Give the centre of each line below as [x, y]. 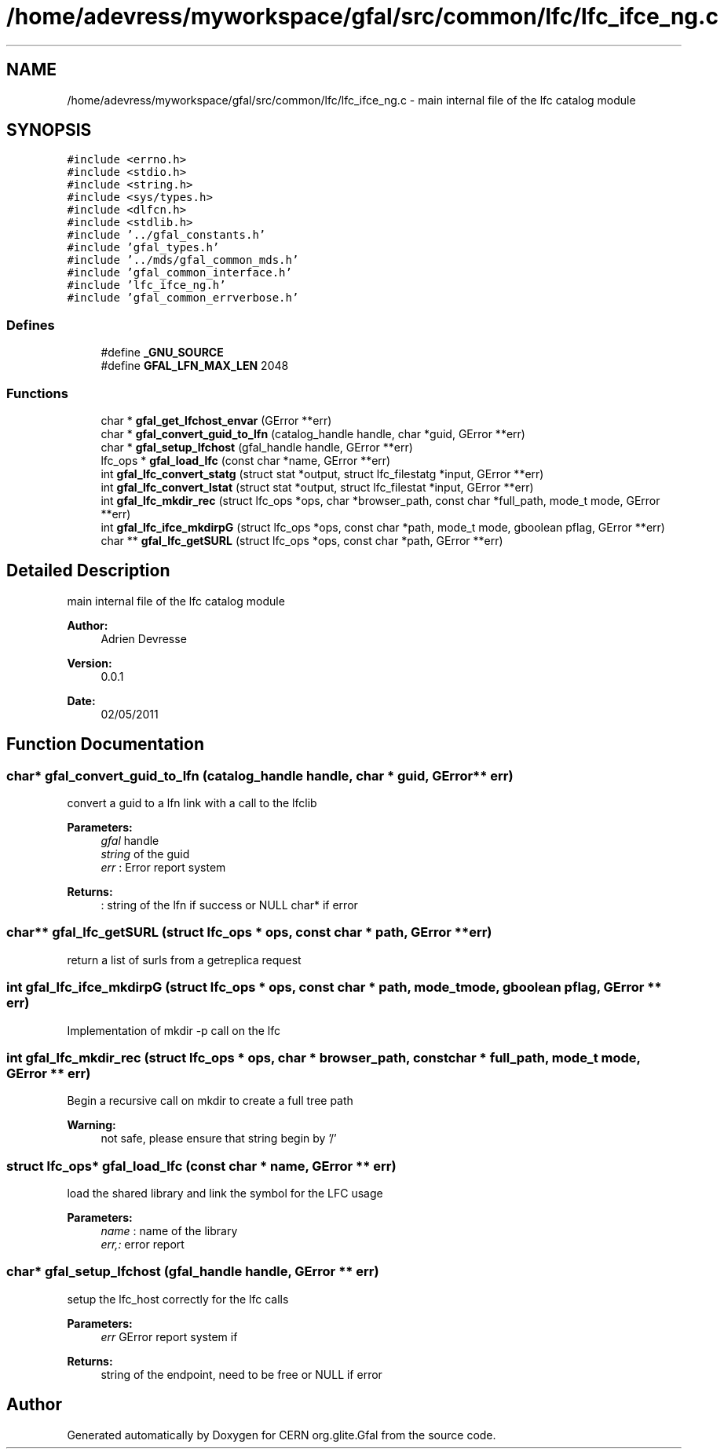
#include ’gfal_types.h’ [143, 248]
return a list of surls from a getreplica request [184, 960]
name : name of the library [169, 1231]
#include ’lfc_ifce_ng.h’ [146, 285]
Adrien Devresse [144, 638]
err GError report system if [169, 1336]
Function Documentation [105, 744]
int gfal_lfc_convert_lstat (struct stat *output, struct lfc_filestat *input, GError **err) [317, 487]
